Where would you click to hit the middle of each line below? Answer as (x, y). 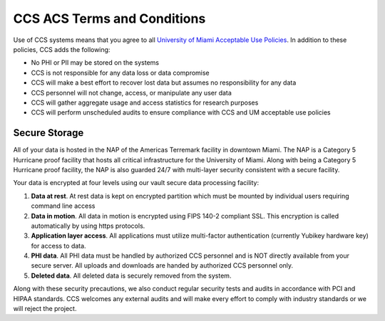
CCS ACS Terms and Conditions (109, 19)
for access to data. (58, 246)
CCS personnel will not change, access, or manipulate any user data (131, 93)
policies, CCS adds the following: (62, 49)
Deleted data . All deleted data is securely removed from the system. (131, 275)
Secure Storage (48, 133)
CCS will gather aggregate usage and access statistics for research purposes (145, 102)
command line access (63, 206)
